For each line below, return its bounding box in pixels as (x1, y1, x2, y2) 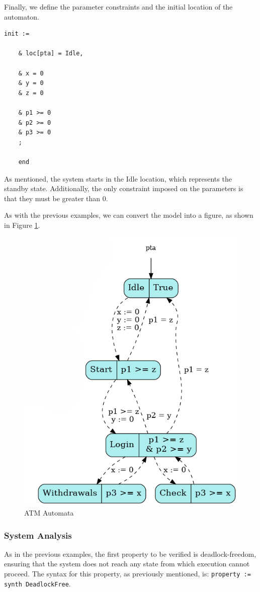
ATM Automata (24, 507, 74, 518)
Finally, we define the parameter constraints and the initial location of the (4, 2, 233, 12)
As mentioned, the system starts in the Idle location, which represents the (4, 173, 232, 184)
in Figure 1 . (4, 219, 40, 230)
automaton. (4, 11, 40, 22)
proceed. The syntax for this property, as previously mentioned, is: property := (4, 568, 251, 578)
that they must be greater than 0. (4, 193, 108, 203)
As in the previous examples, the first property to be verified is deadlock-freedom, (4, 548, 256, 559)
